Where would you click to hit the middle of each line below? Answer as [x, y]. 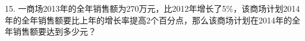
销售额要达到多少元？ [54, 31]
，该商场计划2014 [267, 8]
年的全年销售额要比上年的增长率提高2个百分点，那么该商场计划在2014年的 [148, 20]
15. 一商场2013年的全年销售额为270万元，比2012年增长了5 [116, 8]
